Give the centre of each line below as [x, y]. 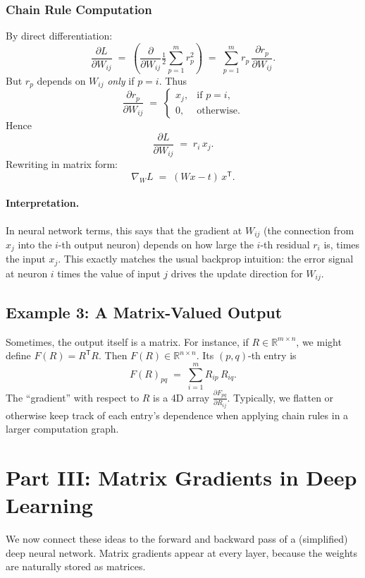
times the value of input [109, 273]
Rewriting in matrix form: [62, 164]
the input [26, 259]
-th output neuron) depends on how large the [156, 245]
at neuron [27, 273]
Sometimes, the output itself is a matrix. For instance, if [127, 341]
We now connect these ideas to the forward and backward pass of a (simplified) [177, 539]
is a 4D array [181, 397]
